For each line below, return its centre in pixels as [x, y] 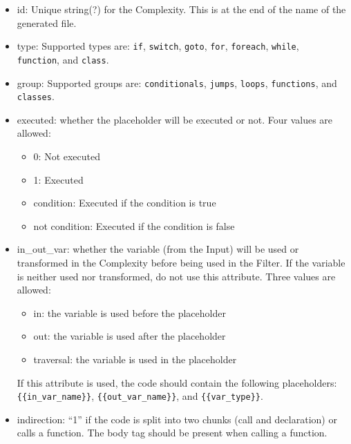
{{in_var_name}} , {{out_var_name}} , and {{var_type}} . [140, 396]
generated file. [47, 22]
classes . [36, 96]
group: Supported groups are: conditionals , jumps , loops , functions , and [177, 83]
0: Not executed [67, 156]
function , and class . [63, 59]
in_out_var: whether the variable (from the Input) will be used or [158, 249]
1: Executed [58, 179]
